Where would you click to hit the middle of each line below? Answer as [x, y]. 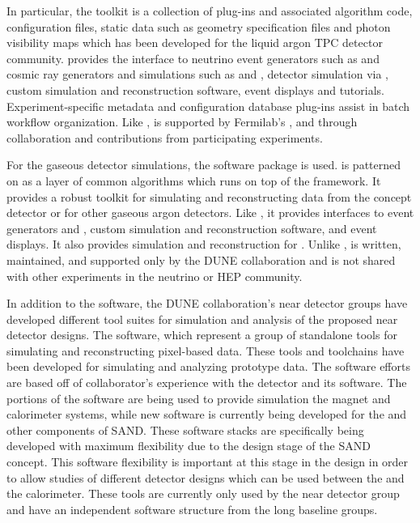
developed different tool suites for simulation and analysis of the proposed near [202, 319]
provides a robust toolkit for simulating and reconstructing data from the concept [209, 196]
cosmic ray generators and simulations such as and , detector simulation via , [197, 74]
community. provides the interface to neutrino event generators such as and [193, 58]
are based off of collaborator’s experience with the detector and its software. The [207, 383]
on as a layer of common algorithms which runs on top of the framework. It [194, 180]
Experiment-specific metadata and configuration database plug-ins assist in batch [208, 106]
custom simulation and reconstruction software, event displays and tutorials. [195, 89]
